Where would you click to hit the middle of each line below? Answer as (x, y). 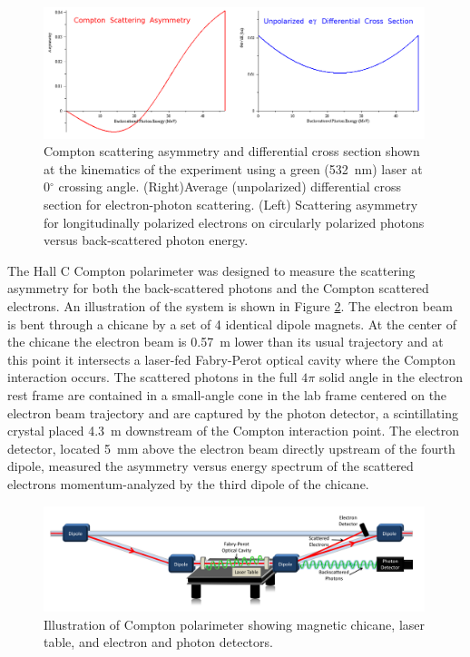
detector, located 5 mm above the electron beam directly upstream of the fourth (231, 448)
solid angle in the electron (391, 377)
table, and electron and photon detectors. (158, 642)
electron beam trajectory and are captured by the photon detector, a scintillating (233, 412)
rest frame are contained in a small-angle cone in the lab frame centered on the (227, 395)
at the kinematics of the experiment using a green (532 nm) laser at (233, 168)
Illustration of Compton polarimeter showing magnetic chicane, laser (234, 624)
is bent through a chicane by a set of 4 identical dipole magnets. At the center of (232, 324)
